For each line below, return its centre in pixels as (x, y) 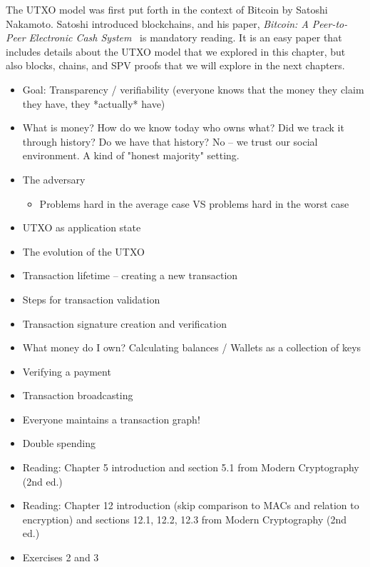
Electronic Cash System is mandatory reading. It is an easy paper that (185, 37)
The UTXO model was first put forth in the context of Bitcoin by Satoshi (167, 9)
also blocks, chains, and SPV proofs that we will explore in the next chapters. (175, 65)
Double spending (59, 443)
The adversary (54, 179)
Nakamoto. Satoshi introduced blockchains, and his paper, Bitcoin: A (157, 23)
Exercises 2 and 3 (61, 557)
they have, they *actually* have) (94, 103)
